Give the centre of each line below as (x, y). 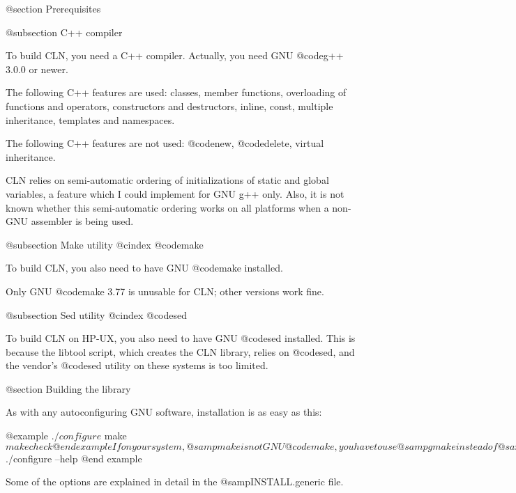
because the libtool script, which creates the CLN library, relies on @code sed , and (180, 351)
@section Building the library (68, 388)
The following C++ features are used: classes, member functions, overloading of (176, 92)
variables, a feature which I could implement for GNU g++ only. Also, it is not (175, 193)
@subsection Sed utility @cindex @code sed (97, 314)
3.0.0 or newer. (37, 69)
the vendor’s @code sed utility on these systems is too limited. (137, 365)
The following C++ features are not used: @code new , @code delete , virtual (165, 143)
